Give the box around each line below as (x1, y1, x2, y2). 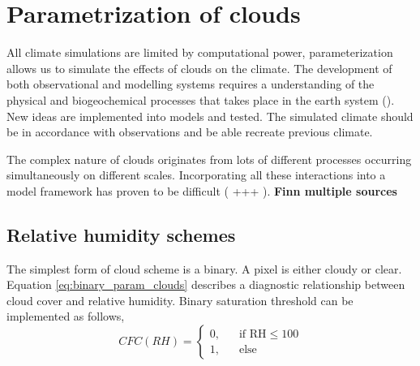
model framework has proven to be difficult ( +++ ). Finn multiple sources (6, 182, 397, 199)
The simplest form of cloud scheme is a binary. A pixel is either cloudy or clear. (6, 260, 402, 277)
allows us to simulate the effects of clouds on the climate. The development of (6, 59, 392, 76)
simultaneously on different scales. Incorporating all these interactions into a (6, 166, 386, 183)
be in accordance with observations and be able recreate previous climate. (6, 123, 373, 140)
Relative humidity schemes (6, 222, 236, 247)
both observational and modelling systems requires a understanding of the (6, 75, 375, 93)
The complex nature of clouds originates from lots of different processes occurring (6, 150, 412, 167)
